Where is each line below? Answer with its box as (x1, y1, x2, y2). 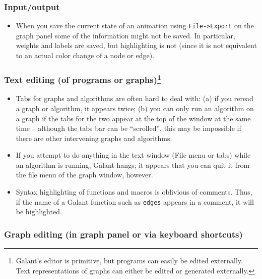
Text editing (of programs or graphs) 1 (4, 72, 161, 86)
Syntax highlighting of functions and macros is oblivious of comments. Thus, (16, 187, 252, 197)
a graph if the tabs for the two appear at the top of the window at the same (16, 113, 251, 123)
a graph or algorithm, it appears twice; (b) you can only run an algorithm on (16, 103, 254, 113)
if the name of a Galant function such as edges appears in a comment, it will (16, 196, 254, 207)
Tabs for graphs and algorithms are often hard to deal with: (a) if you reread (16, 93, 253, 104)
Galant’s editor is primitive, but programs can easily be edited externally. (16, 255, 243, 266)
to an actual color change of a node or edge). (16, 50, 155, 61)
